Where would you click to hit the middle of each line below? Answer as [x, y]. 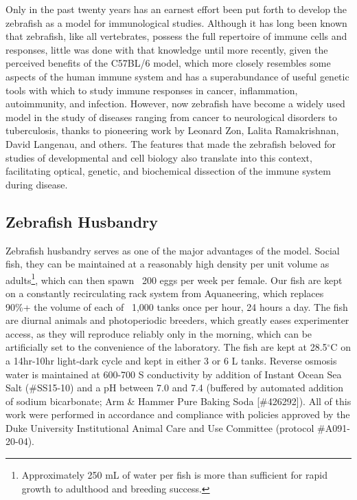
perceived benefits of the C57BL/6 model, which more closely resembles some [168, 63]
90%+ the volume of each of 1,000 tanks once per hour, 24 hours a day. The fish [177, 306]
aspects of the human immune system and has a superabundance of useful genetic [177, 76]
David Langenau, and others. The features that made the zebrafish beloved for [171, 143]
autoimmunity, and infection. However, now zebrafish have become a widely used [175, 104]
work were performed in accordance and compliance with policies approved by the [178, 414]
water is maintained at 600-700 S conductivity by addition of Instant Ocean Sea [174, 374]
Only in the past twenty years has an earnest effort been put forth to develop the [176, 9]
